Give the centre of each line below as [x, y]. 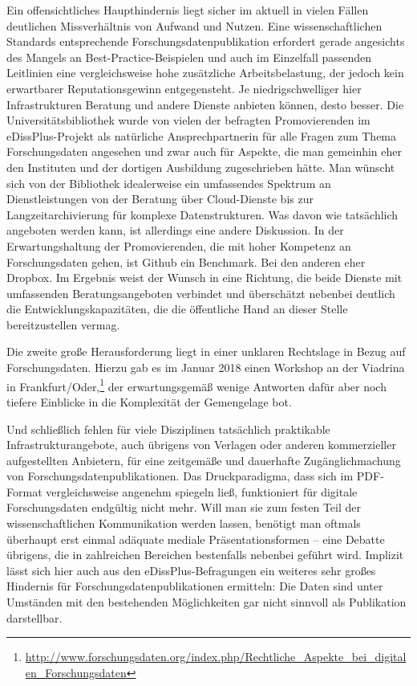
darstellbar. [34, 617]
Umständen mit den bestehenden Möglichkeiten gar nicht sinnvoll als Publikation [206, 602]
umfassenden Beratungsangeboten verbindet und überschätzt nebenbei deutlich [201, 293]
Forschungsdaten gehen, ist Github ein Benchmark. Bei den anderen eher [186, 261]
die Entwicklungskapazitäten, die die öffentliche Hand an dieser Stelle [177, 309]
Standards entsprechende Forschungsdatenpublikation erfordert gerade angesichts [206, 41]
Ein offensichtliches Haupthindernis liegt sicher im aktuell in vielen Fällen [188, 10]
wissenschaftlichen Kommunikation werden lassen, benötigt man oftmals [184, 523]
